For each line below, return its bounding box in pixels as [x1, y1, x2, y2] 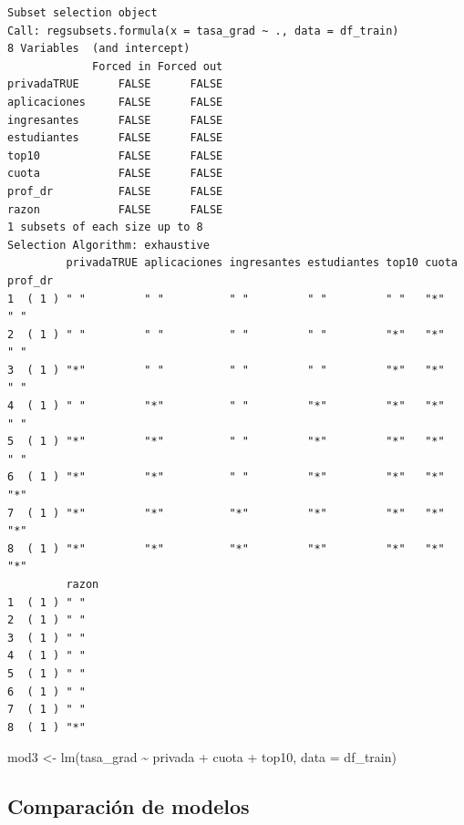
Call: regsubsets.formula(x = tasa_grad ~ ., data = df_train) [7, 24, 399, 37]
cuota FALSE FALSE [7, 167, 223, 180]
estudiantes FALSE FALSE [7, 131, 223, 145]
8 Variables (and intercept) [7, 42, 191, 56]
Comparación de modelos [7, 792, 250, 820]
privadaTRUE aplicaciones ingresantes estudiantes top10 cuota [66, 256, 458, 270]
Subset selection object [7, 6, 158, 19]
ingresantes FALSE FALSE [7, 113, 223, 127]
